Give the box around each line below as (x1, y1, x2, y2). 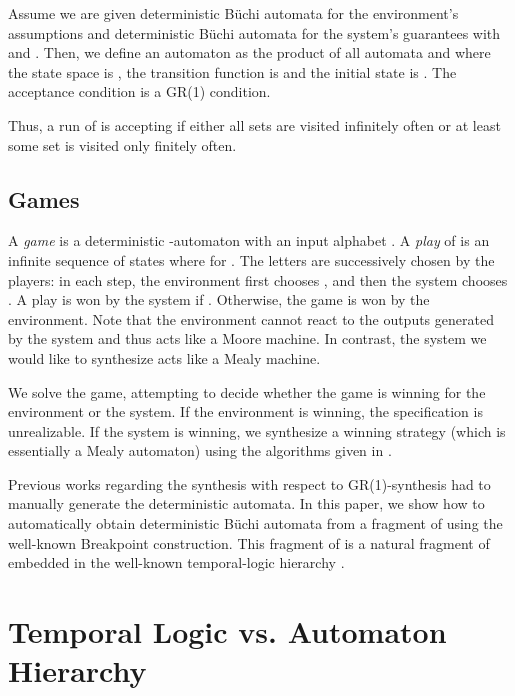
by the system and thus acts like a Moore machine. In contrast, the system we (8, 328, 487, 349)
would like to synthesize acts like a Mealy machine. (8, 347, 321, 368)
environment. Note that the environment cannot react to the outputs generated (8, 308, 494, 329)
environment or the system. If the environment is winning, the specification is (8, 401, 483, 422)
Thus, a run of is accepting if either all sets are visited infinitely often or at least (8, 114, 501, 135)
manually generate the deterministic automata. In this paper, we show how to (8, 493, 485, 514)
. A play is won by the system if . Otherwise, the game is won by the (8, 289, 430, 310)
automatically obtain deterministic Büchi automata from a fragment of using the (8, 513, 503, 534)
